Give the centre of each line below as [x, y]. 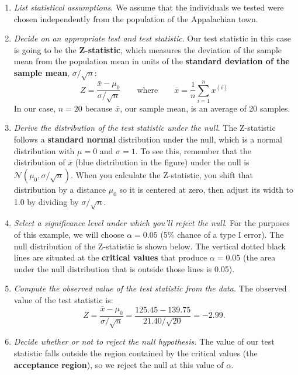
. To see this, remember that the [193, 150]
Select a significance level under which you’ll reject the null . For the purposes [152, 223]
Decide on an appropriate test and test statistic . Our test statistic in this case [152, 38]
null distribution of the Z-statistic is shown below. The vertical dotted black [150, 246]
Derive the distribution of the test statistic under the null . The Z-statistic [145, 128]
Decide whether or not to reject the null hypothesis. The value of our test [144, 341]
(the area [259, 257]
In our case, [35, 108]
